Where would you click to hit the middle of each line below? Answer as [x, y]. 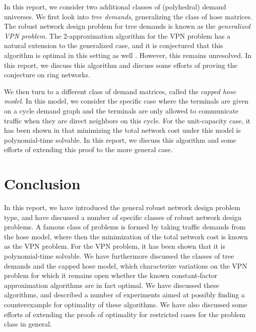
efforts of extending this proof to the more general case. [88, 149]
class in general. [28, 324]
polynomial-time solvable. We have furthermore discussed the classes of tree [119, 256]
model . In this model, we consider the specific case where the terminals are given [126, 101]
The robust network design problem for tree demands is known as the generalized [127, 26]
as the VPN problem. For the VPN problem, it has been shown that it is [115, 246]
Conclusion [42, 184]
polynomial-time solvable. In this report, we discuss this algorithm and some [120, 139]
